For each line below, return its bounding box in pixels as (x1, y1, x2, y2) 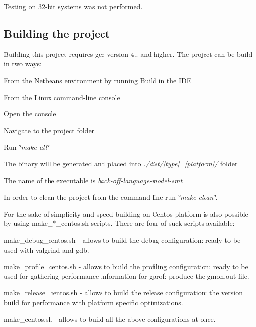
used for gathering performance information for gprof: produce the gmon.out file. (4, 271, 249, 281)
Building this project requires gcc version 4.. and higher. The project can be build (4, 49, 253, 59)
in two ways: (4, 58, 42, 69)
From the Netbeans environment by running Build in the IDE (4, 75, 192, 85)
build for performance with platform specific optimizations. (4, 297, 183, 307)
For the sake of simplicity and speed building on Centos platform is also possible (4, 208, 248, 218)
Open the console (4, 109, 56, 119)
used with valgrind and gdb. (4, 244, 89, 255)
